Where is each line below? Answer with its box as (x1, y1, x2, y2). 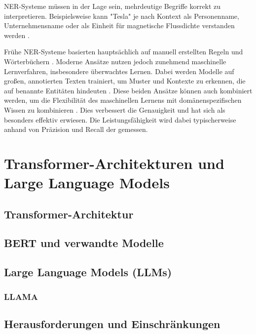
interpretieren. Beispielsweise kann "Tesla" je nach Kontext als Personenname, (4, 10, 239, 21)
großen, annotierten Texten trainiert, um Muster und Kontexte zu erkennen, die (4, 76, 246, 86)
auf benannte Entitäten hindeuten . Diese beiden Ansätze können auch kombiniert (4, 85, 253, 95)
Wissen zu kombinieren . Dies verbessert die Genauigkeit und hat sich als (4, 104, 225, 115)
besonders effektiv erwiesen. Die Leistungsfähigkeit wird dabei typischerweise (4, 114, 236, 125)
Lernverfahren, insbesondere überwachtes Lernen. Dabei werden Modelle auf (4, 66, 234, 76)
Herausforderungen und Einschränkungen (4, 316, 220, 331)
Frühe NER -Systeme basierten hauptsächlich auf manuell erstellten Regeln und (4, 46, 243, 57)
